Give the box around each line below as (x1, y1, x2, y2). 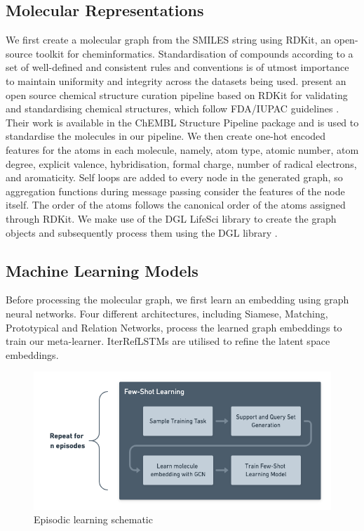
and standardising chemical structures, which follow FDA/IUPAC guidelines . (6, 101, 339, 116)
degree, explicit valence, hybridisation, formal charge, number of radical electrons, (6, 156, 357, 171)
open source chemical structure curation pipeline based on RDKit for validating (6, 87, 348, 102)
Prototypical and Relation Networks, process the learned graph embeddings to (6, 320, 342, 334)
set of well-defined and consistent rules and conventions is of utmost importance (6, 60, 349, 74)
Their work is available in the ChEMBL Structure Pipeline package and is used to (6, 114, 359, 129)
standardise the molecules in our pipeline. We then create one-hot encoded (6, 129, 326, 143)
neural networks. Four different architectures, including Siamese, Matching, (6, 306, 328, 320)
